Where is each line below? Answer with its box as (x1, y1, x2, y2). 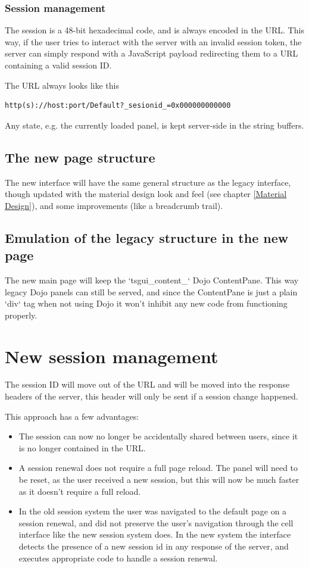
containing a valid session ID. (5, 59, 112, 71)
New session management (5, 344, 219, 368)
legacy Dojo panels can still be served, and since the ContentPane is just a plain (5, 285, 298, 298)
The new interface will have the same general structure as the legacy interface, (5, 176, 291, 188)
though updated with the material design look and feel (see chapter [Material (5, 188, 287, 200)
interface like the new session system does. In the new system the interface (18, 528, 291, 541)
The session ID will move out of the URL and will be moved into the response (5, 378, 290, 391)
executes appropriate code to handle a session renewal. (18, 551, 218, 564)
